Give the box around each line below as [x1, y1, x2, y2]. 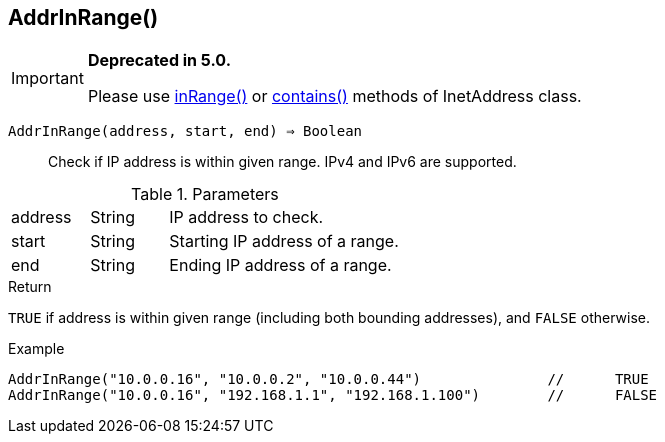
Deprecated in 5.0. [87, 50, 231, 71]
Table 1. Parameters [131, 184, 279, 205]
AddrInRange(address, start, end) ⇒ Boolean [8, 123, 363, 140]
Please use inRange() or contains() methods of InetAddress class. [87, 86, 582, 107]
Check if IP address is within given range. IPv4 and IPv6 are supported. [48, 153, 517, 171]
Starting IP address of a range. [169, 231, 399, 252]
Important [11, 68, 84, 89]
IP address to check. [169, 207, 324, 228]
